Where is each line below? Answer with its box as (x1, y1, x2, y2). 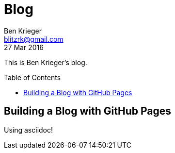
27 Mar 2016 (4, 43, 44, 51)
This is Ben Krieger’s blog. (4, 58, 87, 67)
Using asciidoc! (4, 125, 53, 134)
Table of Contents (4, 73, 61, 82)
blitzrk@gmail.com (4, 34, 64, 43)
